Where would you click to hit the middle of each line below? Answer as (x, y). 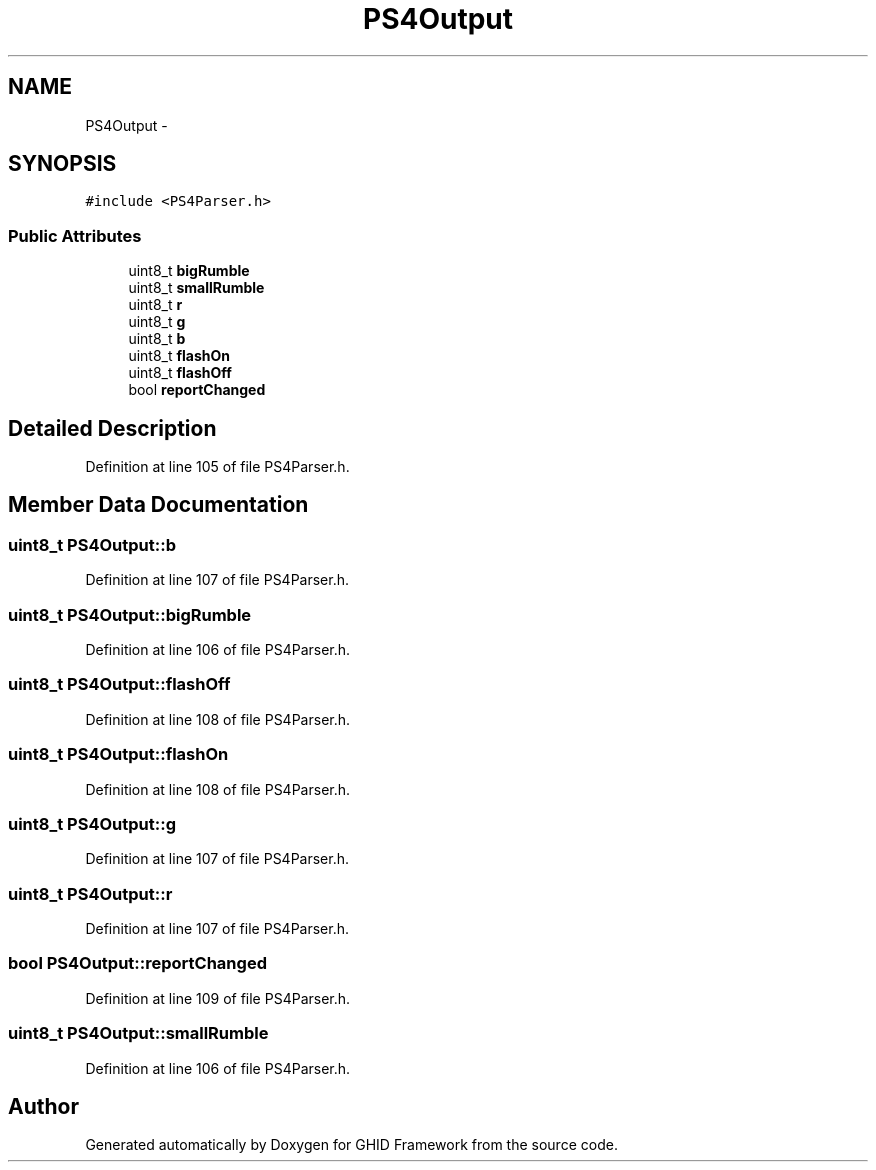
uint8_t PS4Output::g (92, 823)
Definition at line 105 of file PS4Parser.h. (217, 467)
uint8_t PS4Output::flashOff (119, 684)
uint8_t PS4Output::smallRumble (138, 1033)
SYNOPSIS (62, 164)
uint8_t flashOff (180, 373)
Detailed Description (112, 428)
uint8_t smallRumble (196, 288)
